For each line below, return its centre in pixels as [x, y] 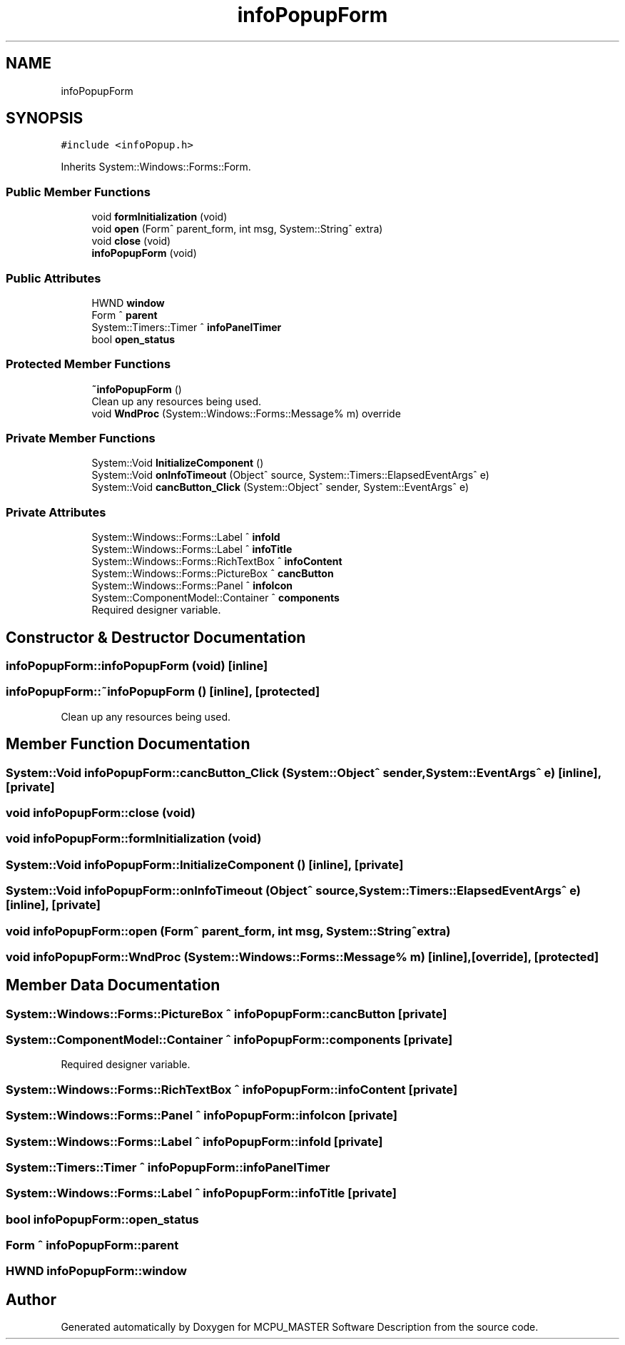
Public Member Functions [78, 192]
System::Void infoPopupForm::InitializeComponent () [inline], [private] [205, 864]
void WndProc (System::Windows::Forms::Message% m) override [246, 413]
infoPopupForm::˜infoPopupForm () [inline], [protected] [163, 692]
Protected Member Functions [88, 364]
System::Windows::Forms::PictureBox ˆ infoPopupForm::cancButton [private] [227, 1014]
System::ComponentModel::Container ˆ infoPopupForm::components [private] [229, 1040]
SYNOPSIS [45, 118]
